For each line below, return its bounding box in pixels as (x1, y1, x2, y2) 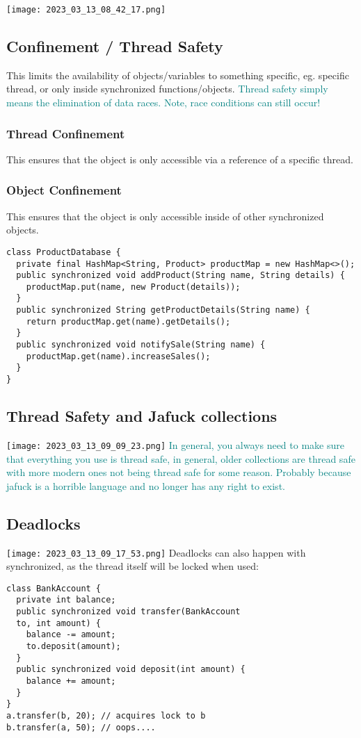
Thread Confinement (6, 124, 125, 142)
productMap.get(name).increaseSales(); (26, 351, 211, 361)
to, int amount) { (16, 618, 102, 628)
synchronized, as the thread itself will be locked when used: (6, 559, 259, 573)
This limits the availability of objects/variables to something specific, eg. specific (6, 67, 349, 82)
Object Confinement (6, 181, 122, 199)
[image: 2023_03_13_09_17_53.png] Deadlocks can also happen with (6, 545, 306, 559)
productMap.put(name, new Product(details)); (26, 281, 241, 292)
